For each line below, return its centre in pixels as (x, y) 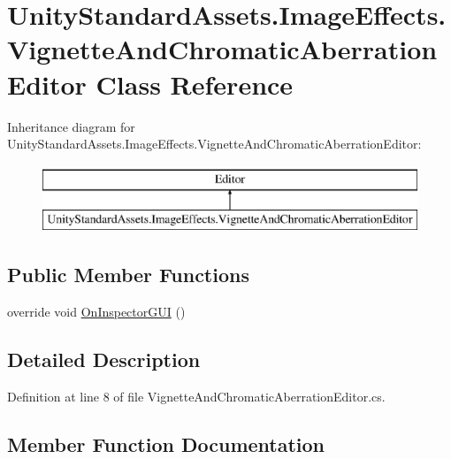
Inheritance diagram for (71, 126)
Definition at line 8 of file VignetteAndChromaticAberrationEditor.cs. (196, 396)
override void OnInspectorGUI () (96, 312)
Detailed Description (104, 360)
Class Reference (195, 84)
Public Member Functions (128, 275)
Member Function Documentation (166, 444)
